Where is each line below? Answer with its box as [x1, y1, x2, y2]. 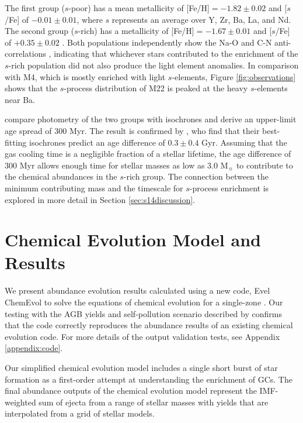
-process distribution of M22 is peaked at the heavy [64, 82, 248, 94]
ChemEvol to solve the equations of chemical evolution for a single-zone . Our [5, 296, 283, 308]
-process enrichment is [189, 181, 269, 194]
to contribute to [236, 159, 293, 171]
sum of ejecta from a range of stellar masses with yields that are [39, 396, 269, 408]
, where [76, 13, 103, 25]
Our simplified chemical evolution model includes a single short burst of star [5, 361, 278, 373]
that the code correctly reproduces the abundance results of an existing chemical [5, 319, 293, 331]
